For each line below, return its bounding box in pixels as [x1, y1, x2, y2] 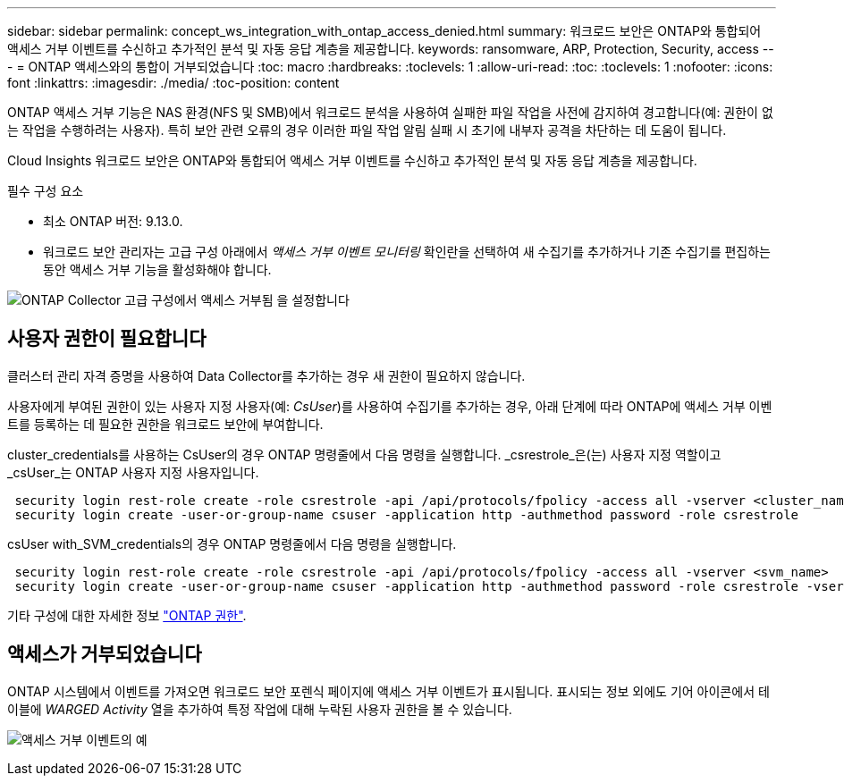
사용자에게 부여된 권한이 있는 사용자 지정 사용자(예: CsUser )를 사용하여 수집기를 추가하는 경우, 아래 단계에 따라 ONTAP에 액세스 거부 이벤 [7, 398, 772, 414]
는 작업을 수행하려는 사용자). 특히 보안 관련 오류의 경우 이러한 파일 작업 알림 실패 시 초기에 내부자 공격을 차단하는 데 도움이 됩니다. [7, 122, 727, 138]
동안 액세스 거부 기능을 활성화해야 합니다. [43, 262, 272, 277]
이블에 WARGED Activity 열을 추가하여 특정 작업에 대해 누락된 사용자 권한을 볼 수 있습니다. [7, 701, 512, 717]
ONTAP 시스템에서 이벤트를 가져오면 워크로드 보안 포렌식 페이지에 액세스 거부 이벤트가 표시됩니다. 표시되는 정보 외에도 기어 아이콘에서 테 [7, 683, 770, 699]
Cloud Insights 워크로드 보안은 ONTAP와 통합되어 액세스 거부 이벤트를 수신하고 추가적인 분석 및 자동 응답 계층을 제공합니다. [7, 153, 697, 168]
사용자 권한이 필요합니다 [7, 327, 207, 350]
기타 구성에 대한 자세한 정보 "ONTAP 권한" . [7, 607, 247, 623]
